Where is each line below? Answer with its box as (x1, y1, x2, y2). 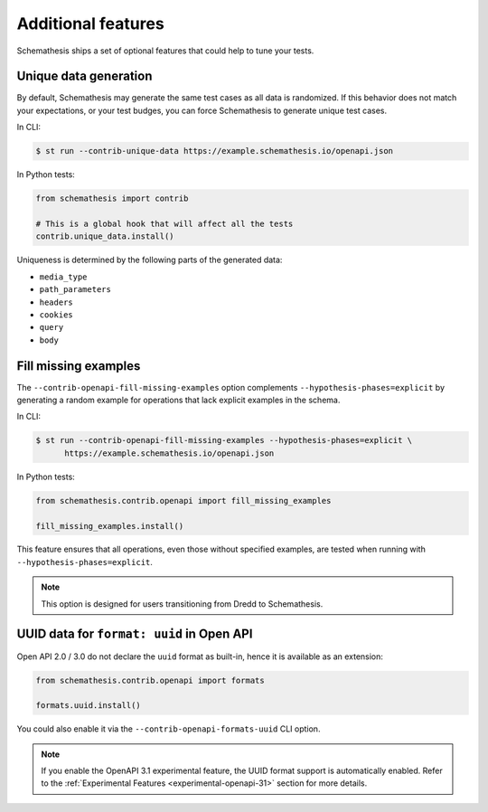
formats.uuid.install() (35, 701, 142, 711)
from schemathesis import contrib (35, 194, 189, 203)
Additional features (16, 14, 164, 33)
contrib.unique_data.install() (35, 231, 175, 241)
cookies (39, 309, 74, 320)
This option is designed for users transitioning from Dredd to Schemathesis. (41, 598, 324, 609)
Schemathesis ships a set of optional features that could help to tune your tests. (16, 45, 314, 56)
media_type (39, 271, 88, 282)
